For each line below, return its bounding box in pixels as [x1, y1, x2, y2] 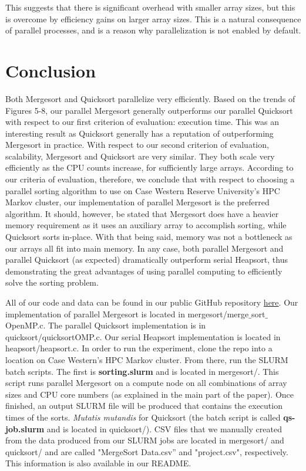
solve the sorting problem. [5, 276, 99, 289]
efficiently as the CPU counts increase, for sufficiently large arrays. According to [5, 161, 294, 174]
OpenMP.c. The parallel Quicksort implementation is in [5, 319, 206, 331]
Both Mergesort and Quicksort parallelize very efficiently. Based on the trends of [5, 92, 295, 104]
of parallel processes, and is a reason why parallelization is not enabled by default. [5, 24, 301, 36]
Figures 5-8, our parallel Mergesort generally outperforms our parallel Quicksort [5, 104, 293, 116]
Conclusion [5, 58, 96, 82]
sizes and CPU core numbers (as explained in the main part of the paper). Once [5, 388, 294, 400]
